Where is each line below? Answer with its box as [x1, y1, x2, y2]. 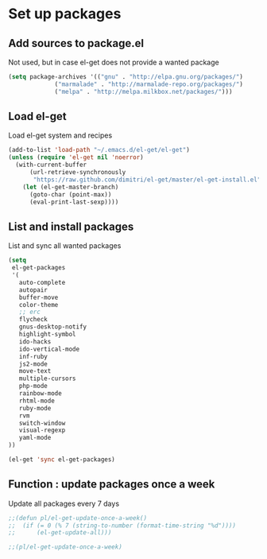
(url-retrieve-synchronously [29, 169, 126, 177]
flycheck [18, 316, 48, 324]
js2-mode [18, 359, 48, 368]
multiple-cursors [18, 375, 77, 382]
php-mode [18, 382, 48, 390]
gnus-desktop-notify [18, 323, 87, 331]
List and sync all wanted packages [8, 241, 122, 250]
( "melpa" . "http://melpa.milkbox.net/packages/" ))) [54, 87, 233, 95]
